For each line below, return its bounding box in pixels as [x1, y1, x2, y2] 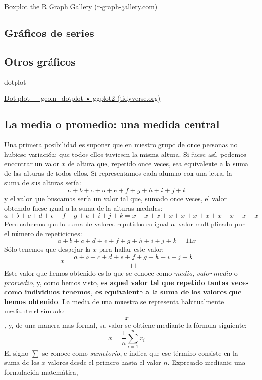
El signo [4, 347, 29, 358]
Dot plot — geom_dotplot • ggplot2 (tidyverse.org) [4, 93, 161, 103]
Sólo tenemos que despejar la [4, 244, 91, 254]
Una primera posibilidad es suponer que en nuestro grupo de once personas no [4, 139, 238, 149]
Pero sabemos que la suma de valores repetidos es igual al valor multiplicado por [4, 219, 245, 229]
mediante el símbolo [4, 306, 64, 316]
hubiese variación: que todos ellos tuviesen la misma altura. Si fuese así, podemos [4, 149, 246, 159]
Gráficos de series [4, 25, 94, 40]
